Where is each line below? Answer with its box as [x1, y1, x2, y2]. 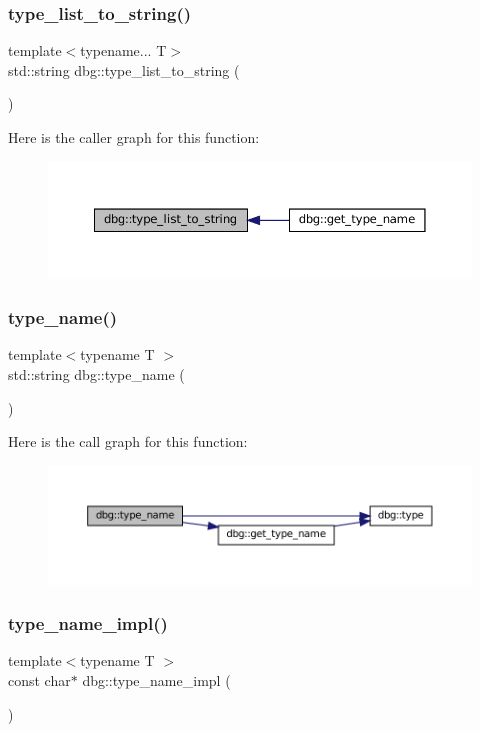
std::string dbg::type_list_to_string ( [8, 59, 240, 80]
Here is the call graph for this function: [8, 431, 248, 452]
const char [8, 669, 71, 690]
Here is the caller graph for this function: [8, 127, 260, 147]
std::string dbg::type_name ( [8, 364, 185, 385]
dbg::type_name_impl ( [82, 669, 231, 690]
